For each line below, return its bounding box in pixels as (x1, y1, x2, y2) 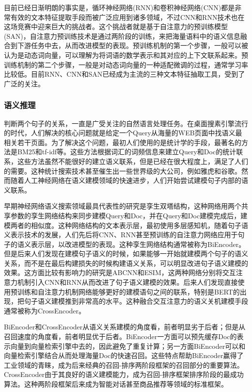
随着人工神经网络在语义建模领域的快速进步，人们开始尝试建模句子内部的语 (10, 175, 248, 185)
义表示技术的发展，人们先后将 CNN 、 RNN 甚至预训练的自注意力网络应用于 (4, 229, 238, 240)
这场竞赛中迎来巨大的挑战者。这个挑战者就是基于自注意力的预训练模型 (4, 21, 228, 32)
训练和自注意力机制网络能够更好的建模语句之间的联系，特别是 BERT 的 (17, 286, 240, 296)
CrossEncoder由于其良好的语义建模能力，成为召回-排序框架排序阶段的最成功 (4, 369, 244, 379)
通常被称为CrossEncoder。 (4, 305, 86, 315)
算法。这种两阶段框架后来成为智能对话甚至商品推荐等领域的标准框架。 (4, 379, 228, 389)
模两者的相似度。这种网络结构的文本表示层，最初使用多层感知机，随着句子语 (4, 220, 248, 230)
